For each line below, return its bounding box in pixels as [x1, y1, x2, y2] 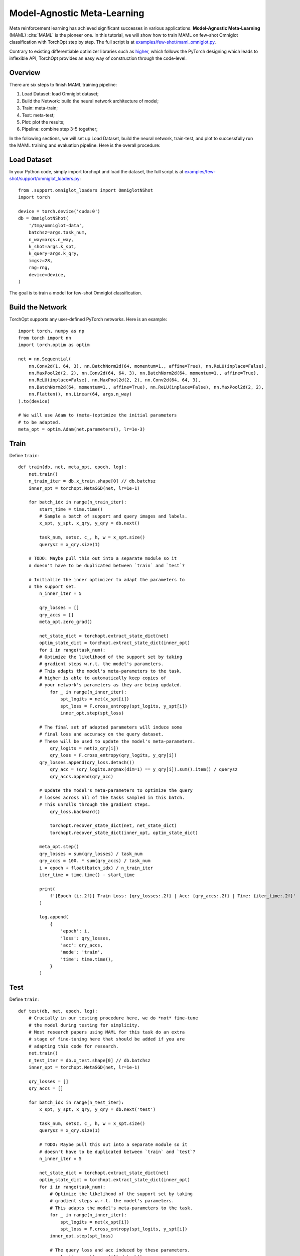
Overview [9, 68, 41, 77]
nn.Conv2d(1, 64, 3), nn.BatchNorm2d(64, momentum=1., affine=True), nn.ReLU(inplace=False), [28, 363, 267, 369]
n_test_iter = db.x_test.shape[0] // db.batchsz [28, 1058, 151, 1063]
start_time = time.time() [39, 506, 103, 512]
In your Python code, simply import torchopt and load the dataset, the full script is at [9, 169, 184, 175]
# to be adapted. [18, 420, 61, 425]
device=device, [28, 272, 66, 277]
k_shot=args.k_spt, [28, 244, 77, 249]
